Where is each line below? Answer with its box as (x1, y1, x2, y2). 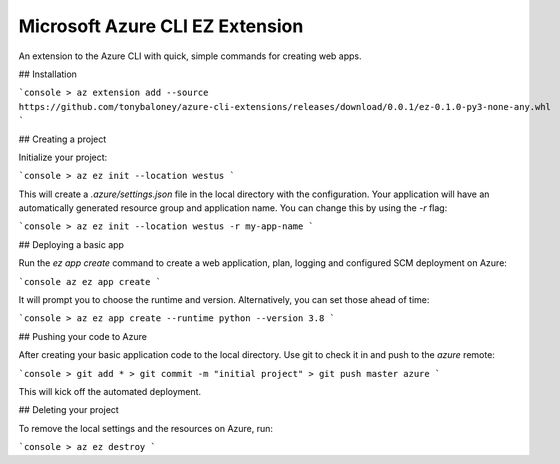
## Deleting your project (18, 404, 119, 416)
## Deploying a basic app (18, 238, 125, 250)
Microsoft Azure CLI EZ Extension (18, 15, 304, 37)
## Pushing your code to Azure (18, 330, 147, 342)
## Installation (18, 68, 77, 80)
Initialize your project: (18, 151, 108, 163)
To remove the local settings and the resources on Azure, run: (18, 422, 274, 434)
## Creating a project (18, 133, 107, 145)
